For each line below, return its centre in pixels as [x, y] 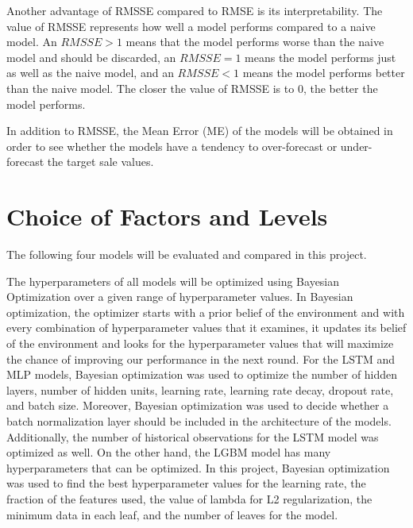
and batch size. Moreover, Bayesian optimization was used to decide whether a [198, 405]
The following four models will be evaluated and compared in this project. [187, 254]
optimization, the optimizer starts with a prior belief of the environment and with [206, 312]
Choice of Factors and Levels [167, 216]
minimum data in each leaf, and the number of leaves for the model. [172, 514]
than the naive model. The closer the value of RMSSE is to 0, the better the [192, 88]
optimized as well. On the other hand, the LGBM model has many [169, 452]
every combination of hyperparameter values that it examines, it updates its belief [206, 328]
